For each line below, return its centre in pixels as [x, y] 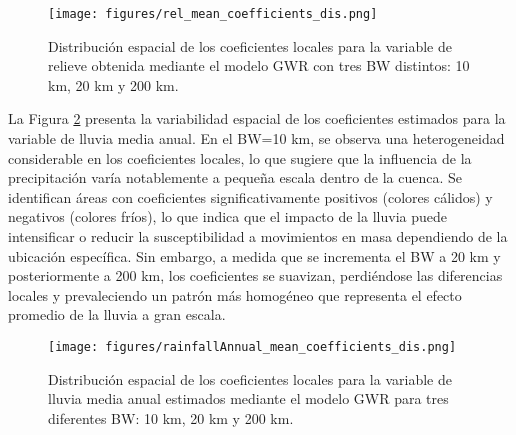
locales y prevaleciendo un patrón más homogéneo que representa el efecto [235, 294]
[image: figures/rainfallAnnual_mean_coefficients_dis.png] [252, 346]
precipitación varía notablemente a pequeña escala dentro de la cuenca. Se [235, 177]
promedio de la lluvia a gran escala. [117, 314]
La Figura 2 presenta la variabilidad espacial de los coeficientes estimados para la [257, 118]
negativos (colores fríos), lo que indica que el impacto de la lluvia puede [227, 216]
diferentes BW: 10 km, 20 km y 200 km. [171, 417]
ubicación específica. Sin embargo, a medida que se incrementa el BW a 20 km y [254, 255]
